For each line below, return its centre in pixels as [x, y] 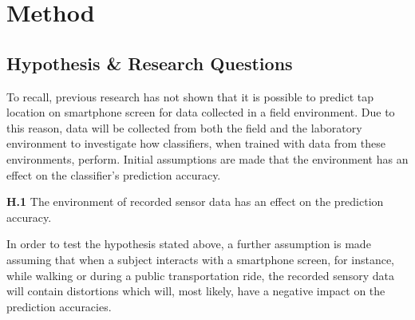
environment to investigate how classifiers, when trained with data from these [196, 143]
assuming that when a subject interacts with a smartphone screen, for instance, [201, 259]
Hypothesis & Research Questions [150, 63]
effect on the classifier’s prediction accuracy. [114, 174]
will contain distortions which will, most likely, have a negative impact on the [196, 291]
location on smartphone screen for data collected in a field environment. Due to [201, 112]
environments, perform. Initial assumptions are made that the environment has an [207, 158]
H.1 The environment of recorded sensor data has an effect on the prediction [195, 201]
